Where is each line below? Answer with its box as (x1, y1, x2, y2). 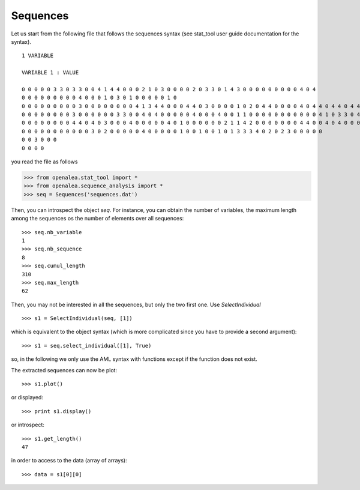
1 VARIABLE (22, 52, 54, 59)
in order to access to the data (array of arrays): (11, 457, 127, 464)
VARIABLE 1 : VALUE (22, 69, 79, 76)
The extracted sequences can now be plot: (11, 366, 117, 374)
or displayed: (11, 394, 43, 401)
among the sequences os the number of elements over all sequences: (11, 215, 184, 222)
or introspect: (11, 421, 45, 429)
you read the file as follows (11, 158, 78, 165)
